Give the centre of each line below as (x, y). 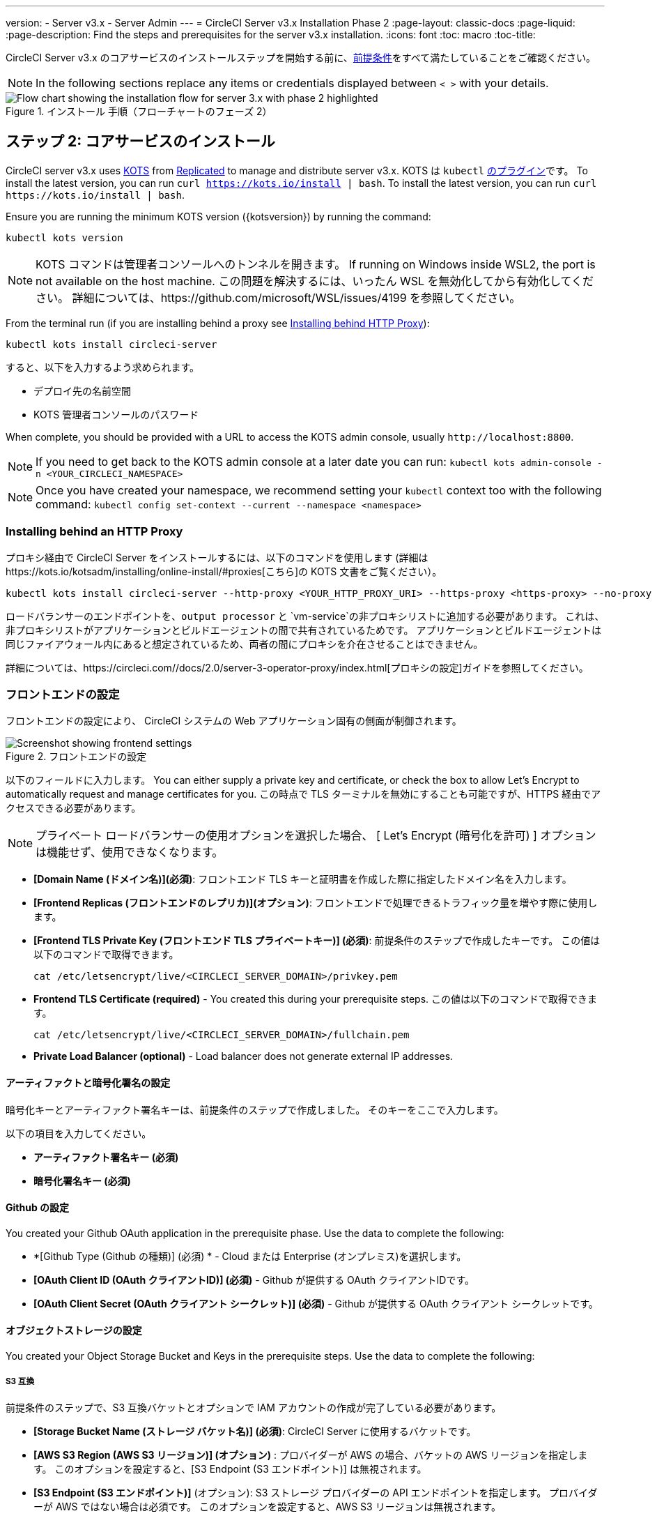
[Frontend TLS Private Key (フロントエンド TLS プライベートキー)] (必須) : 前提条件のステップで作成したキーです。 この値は (317, 941)
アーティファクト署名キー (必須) (106, 1157)
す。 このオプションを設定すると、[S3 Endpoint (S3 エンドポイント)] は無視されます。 (230, 1468)
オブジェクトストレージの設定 (74, 1330)
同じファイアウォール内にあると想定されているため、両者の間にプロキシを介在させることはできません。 (245, 644)
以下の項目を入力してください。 (79, 1133)
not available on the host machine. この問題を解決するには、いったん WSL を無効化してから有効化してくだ (315, 281)
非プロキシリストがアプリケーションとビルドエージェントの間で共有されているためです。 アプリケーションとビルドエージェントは (303, 630)
